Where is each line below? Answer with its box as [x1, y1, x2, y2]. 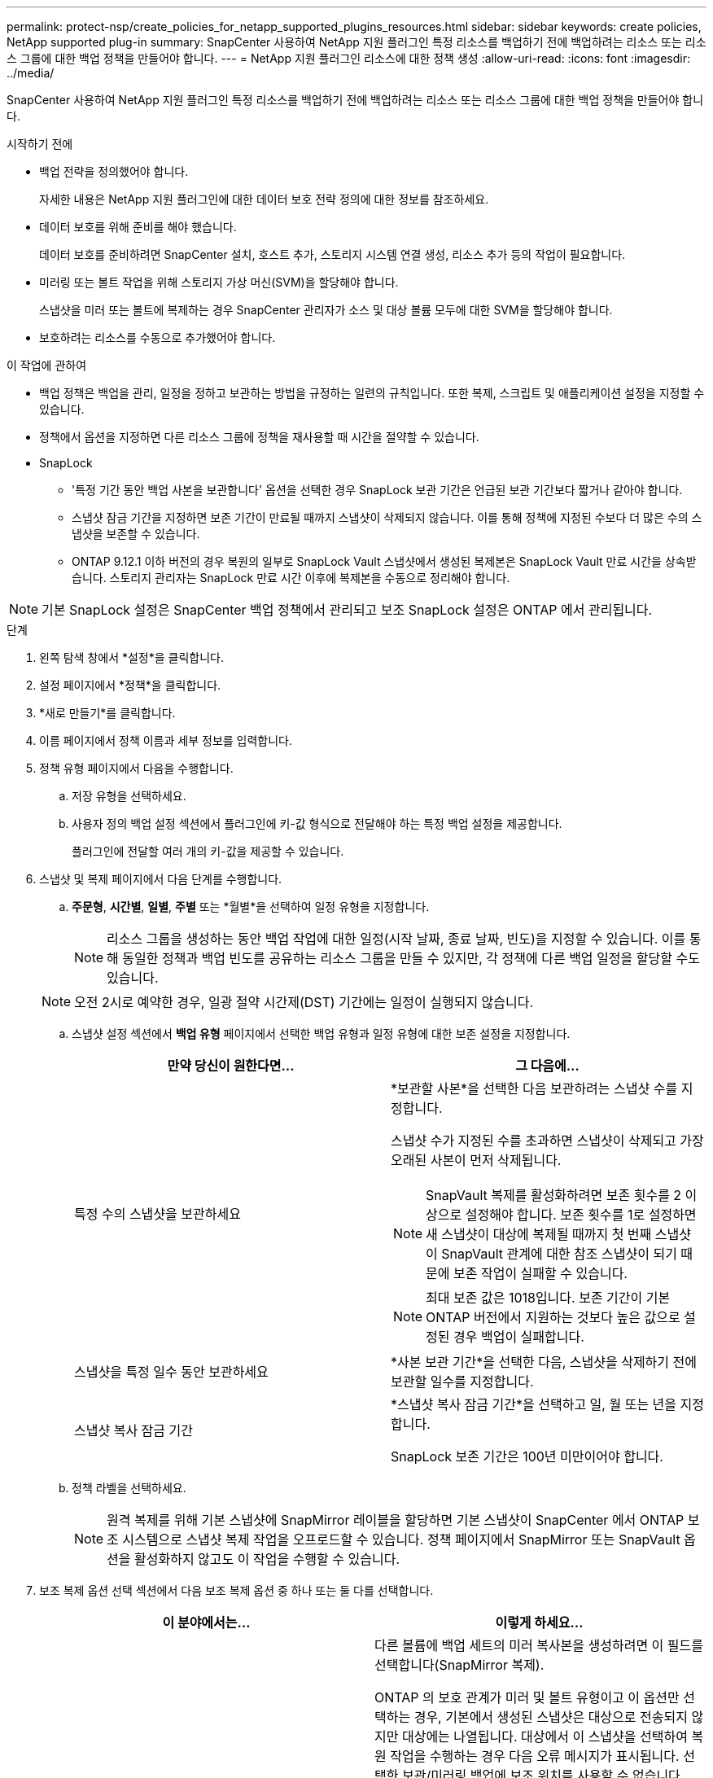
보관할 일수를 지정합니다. [391, 1373, 534, 1390]
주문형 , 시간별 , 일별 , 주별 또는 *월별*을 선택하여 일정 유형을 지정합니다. [72, 900, 430, 913]
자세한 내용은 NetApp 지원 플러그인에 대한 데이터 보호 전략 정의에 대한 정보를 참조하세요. [39, 192, 489, 206]
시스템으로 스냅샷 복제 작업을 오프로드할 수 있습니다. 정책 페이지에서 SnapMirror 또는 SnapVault [122, 1531, 680, 1548]
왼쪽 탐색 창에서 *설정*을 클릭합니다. [39, 650, 225, 664]
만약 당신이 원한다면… [167, 1058, 295, 1074]
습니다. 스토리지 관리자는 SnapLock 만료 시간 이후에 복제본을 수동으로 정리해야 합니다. [72, 571, 510, 585]
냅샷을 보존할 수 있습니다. [72, 527, 200, 541]
